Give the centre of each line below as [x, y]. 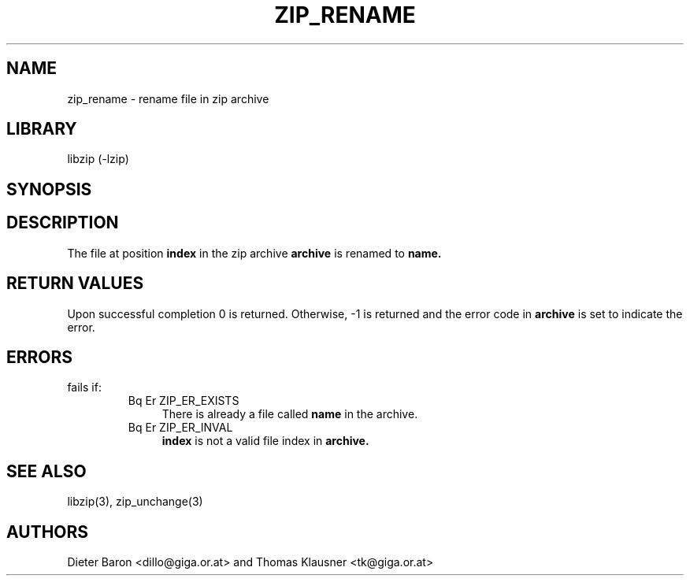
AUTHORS [48, 532]
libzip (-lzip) [98, 159]
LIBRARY [42, 129]
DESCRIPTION [63, 223]
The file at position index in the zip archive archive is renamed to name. [254, 253]
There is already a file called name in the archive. [290, 414]
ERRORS [40, 357]
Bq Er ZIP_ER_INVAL [180, 428]
